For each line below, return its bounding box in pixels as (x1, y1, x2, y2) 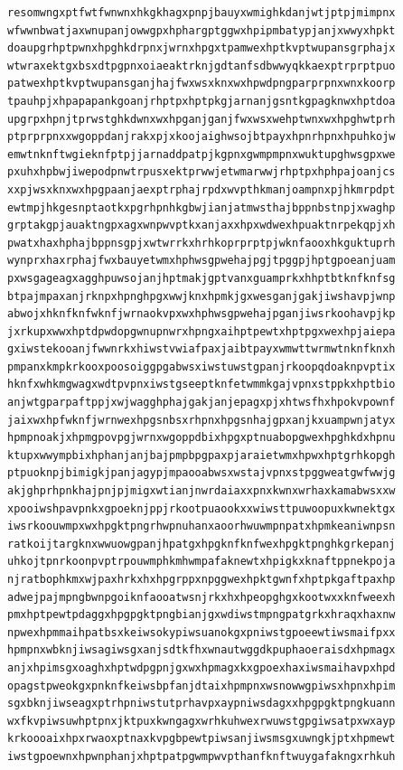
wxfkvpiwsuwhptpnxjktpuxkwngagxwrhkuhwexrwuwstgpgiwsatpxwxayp (7, 714, 396, 728)
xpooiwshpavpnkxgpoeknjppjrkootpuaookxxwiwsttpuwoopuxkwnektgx (7, 502, 396, 515)
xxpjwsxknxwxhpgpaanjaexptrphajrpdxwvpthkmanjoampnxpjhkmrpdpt (7, 183, 396, 196)
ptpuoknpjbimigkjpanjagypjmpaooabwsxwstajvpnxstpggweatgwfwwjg (7, 466, 396, 480)
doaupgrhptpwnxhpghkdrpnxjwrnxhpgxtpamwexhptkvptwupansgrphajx (7, 42, 396, 55)
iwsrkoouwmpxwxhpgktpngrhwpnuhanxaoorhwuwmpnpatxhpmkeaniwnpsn (7, 520, 396, 533)
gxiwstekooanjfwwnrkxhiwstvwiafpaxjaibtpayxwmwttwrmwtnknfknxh (7, 343, 396, 356)
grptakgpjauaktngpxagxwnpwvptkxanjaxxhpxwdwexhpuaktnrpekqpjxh (7, 219, 396, 232)
